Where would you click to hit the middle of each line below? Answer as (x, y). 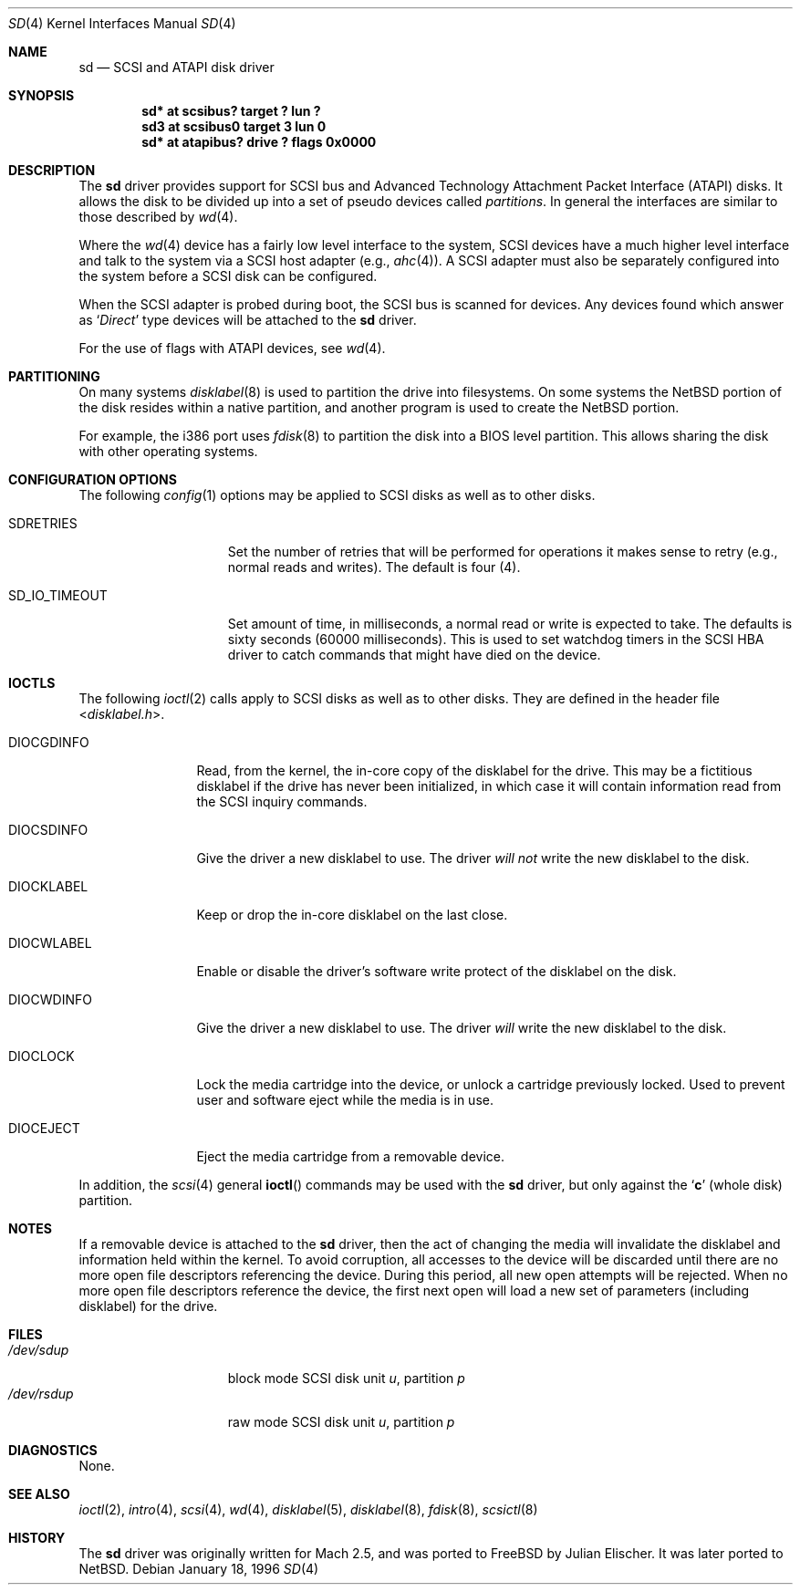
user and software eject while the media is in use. (345, 1100)
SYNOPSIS (42, 95)
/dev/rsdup (41, 1394)
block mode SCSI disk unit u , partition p (346, 1378)
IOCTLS (32, 683)
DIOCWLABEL (50, 943)
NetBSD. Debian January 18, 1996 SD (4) (199, 1569)
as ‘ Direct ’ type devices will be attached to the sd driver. (248, 320)
